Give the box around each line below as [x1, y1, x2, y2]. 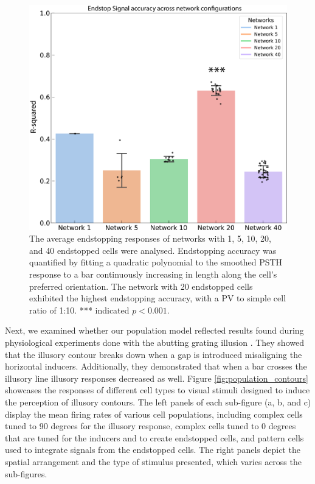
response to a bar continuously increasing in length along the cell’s [29, 268, 277, 281]
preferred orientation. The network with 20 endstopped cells [29, 279, 253, 292]
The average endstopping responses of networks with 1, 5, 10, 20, [29, 232, 271, 245]
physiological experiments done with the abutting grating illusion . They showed [5, 336, 304, 349]
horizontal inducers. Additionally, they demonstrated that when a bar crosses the [5, 360, 307, 373]
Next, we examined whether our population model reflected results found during [5, 324, 304, 337]
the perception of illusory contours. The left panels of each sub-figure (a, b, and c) [5, 396, 311, 409]
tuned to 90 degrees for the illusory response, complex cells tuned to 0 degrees [5, 419, 296, 432]
